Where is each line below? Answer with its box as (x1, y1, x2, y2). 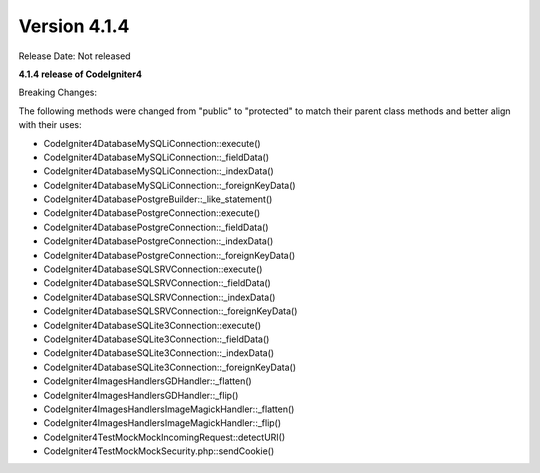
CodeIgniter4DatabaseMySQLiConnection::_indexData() (43, 165, 274, 177)
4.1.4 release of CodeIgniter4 (18, 68, 142, 80)
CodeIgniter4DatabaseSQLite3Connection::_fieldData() (43, 333, 270, 345)
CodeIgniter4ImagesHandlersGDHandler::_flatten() (43, 375, 252, 387)
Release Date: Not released (18, 50, 131, 62)
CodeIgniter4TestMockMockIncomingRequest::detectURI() (43, 431, 286, 443)
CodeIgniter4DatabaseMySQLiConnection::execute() (43, 137, 261, 149)
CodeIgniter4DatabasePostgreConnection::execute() (43, 207, 261, 219)
